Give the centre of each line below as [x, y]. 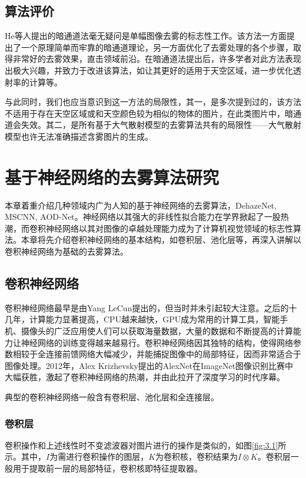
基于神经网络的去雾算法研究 [112, 177]
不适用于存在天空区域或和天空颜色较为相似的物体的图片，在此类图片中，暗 [149, 113]
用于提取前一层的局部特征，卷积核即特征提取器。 [107, 468]
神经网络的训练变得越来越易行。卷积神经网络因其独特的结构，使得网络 [157, 342]
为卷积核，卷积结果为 [197, 456]
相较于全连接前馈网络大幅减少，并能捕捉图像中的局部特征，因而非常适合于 [157, 354]
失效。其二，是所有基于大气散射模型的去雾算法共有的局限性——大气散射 [161, 125]
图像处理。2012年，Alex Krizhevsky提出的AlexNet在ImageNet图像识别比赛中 [149, 365]
